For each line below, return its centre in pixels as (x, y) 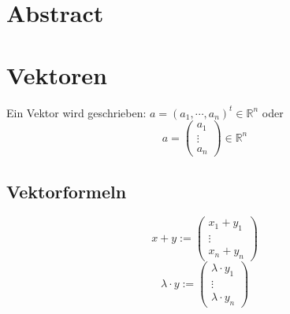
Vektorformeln (67, 191)
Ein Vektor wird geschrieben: (76, 112)
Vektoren (57, 74)
